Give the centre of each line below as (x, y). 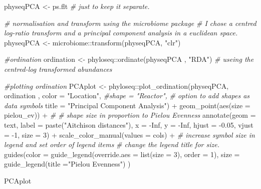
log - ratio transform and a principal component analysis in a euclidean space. (121, 33)
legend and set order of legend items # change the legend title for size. (112, 144)
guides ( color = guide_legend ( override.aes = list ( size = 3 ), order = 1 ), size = (122, 154)
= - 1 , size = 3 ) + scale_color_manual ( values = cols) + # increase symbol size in (129, 134)
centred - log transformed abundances (58, 69)
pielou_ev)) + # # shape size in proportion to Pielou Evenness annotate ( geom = (130, 115)
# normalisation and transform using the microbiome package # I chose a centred (130, 23)
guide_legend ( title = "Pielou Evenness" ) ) (67, 164)
